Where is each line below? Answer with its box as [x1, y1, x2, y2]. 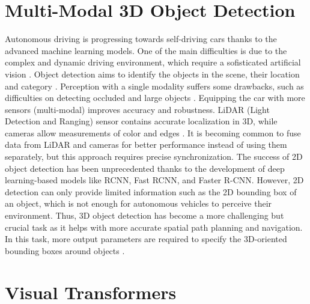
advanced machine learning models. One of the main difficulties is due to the [5, 44, 287, 56]
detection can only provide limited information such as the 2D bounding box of [5, 185, 297, 198]
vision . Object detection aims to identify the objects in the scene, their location [5, 67, 300, 80]
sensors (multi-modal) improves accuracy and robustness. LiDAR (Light [5, 103, 270, 115]
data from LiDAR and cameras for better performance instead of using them [5, 138, 287, 151]
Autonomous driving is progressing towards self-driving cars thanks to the [5, 32, 277, 45]
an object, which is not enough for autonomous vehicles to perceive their [5, 197, 272, 210]
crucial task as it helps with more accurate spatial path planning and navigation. [5, 220, 303, 233]
